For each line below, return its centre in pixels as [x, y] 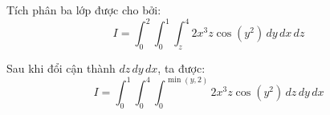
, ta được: [181, 67]
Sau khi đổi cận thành [61, 67]
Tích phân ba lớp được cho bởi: [84, 10]
